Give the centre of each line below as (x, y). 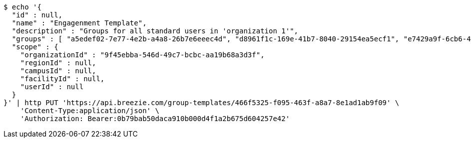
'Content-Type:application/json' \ (90, 111)
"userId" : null (52, 87)
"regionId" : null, (58, 63)
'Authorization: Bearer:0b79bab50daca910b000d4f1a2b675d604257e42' (155, 119)
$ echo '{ (22, 7)
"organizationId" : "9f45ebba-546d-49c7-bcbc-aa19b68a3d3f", (142, 55)
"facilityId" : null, (62, 79)
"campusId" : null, (58, 71)
